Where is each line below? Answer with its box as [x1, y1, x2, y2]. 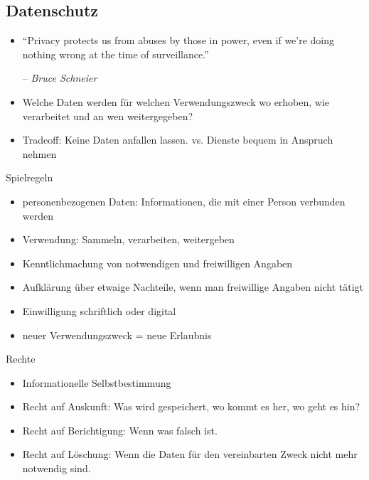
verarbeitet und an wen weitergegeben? [22, 108, 193, 123]
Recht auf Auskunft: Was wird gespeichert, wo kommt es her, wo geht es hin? [22, 399, 360, 414]
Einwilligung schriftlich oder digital [22, 303, 176, 318]
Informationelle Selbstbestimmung [22, 375, 171, 390]
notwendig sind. [22, 461, 91, 476]
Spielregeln [6, 170, 53, 185]
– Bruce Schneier [22, 70, 97, 85]
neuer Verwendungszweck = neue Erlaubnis [22, 327, 212, 342]
